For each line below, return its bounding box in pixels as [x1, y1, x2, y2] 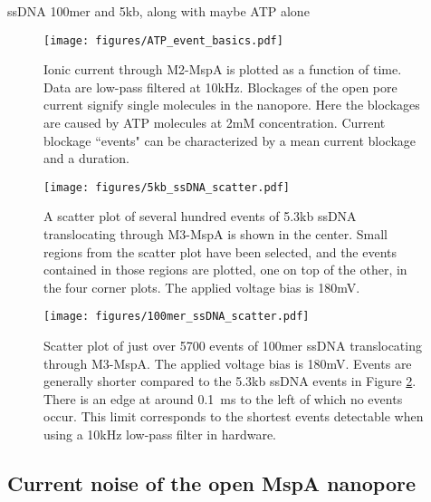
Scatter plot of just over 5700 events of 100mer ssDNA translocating [43, 336, 422, 355]
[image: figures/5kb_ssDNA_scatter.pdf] [43, 180, 291, 194]
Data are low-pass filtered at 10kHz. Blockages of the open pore [43, 77, 397, 96]
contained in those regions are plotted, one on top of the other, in [43, 260, 407, 279]
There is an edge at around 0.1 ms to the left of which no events [43, 389, 403, 408]
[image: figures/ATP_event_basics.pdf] [43, 34, 283, 47]
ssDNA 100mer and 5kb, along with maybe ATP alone [7, 2, 310, 20]
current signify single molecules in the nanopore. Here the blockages [43, 95, 420, 114]
